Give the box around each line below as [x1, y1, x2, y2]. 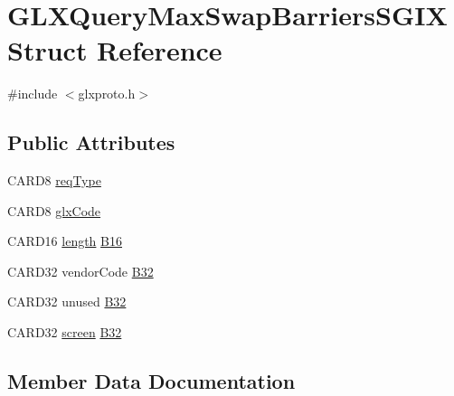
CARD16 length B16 [7, 231, 122, 250]
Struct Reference [7, 32, 222, 69]
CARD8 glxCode [7, 201, 101, 220]
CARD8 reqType [7, 171, 101, 190]
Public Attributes [7, 128, 175, 156]
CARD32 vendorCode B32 [7, 261, 154, 280]
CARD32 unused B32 [7, 292, 127, 311]
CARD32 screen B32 [7, 323, 122, 342]
